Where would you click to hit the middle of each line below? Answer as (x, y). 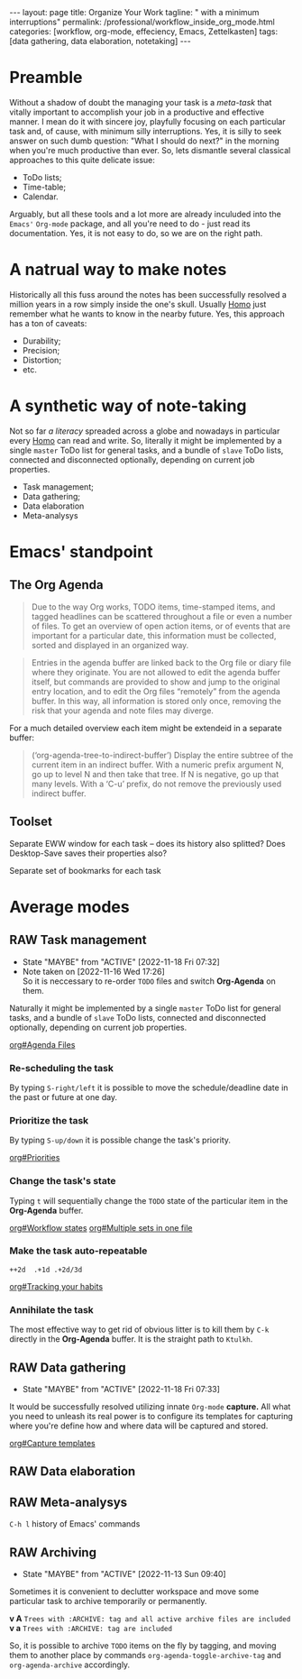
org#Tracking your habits (56, 1286)
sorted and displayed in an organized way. (110, 645)
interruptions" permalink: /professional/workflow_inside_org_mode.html (142, 22)
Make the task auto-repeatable (78, 1251)
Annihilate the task (52, 1309)
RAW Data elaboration (73, 1472)
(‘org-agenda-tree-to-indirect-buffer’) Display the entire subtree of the (162, 755)
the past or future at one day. (64, 1096)
